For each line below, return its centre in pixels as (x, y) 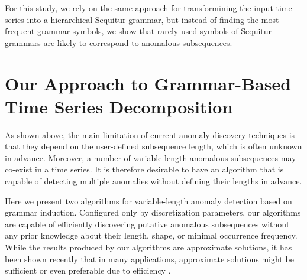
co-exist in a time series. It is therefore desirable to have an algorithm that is (144, 169)
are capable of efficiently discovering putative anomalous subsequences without (147, 224)
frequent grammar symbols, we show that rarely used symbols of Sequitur (138, 31)
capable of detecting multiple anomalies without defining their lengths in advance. (153, 181)
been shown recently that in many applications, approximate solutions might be (149, 258)
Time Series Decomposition (119, 106)
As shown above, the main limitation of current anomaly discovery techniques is (150, 134)
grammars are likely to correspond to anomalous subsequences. (119, 42)
